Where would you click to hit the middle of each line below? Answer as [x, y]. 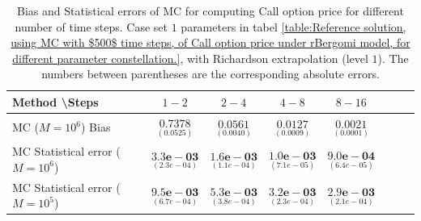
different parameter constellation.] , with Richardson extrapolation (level [190, 58]
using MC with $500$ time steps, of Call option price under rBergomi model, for [210, 42]
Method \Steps [55, 101]
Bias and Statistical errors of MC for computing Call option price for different [210, 10]
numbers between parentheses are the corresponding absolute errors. [210, 74]
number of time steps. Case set [91, 26]
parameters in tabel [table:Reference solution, [293, 26]
